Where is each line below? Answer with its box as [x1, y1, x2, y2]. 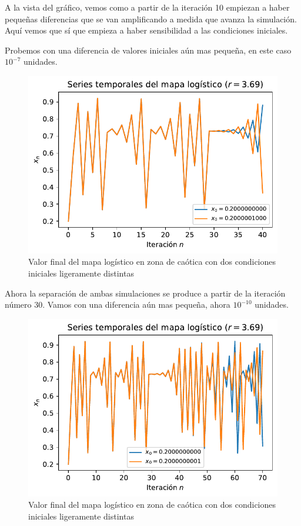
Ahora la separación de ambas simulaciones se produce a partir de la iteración [5, 287, 286, 299]
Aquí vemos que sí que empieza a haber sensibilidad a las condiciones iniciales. [5, 24, 288, 36]
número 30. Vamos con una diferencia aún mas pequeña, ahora [5, 298, 230, 311]
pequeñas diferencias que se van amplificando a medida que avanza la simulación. [5, 12, 297, 25]
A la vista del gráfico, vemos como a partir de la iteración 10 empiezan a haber [5, 1, 290, 13]
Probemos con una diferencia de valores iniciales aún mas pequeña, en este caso [5, 44, 292, 56]
